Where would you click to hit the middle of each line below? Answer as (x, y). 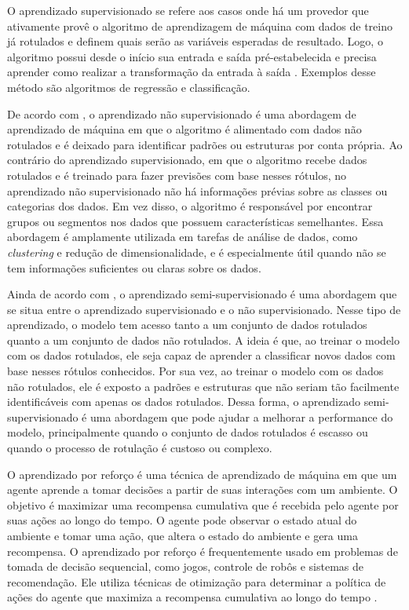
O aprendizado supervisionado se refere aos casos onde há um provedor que (188, 10)
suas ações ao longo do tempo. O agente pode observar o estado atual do (182, 520)
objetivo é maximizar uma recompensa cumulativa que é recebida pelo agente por (203, 504)
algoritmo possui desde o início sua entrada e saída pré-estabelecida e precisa (192, 56)
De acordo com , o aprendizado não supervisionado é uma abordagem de (182, 113)
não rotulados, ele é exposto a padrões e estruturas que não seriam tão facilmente (203, 386)
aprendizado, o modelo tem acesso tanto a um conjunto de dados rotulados (187, 325)
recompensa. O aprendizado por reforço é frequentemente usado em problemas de (203, 551)
